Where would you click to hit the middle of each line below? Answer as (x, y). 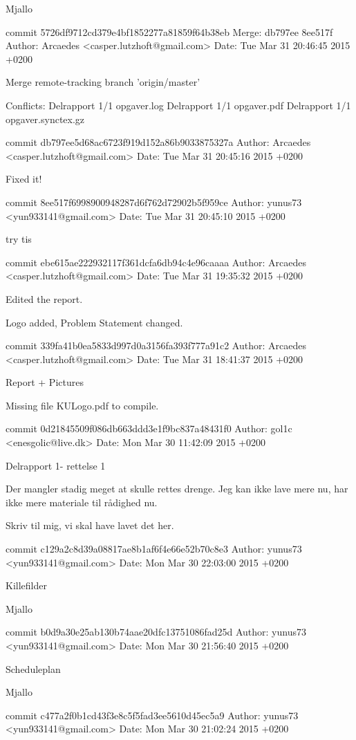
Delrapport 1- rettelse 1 (56, 465)
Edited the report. (44, 298)
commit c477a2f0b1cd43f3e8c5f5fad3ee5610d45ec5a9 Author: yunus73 (152, 715)
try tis (19, 239)
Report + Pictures (45, 382)
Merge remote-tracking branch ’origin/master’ (103, 82)
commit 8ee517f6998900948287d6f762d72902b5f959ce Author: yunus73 (154, 202)
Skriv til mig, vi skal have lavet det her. (90, 525)
